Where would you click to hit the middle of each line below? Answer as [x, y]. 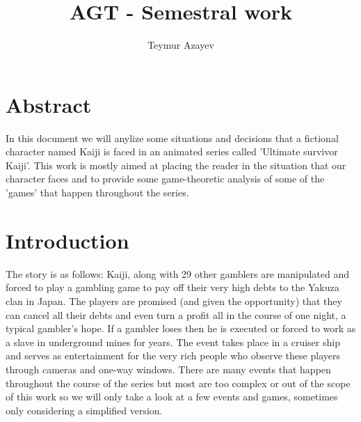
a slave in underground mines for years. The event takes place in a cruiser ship [173, 342]
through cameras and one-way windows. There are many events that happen [168, 369]
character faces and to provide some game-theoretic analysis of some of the [165, 179]
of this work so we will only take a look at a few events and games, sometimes [172, 397]
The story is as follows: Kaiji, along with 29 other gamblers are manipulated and [178, 273]
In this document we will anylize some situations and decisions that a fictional [172, 138]
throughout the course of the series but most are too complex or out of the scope [178, 383]
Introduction [67, 240]
